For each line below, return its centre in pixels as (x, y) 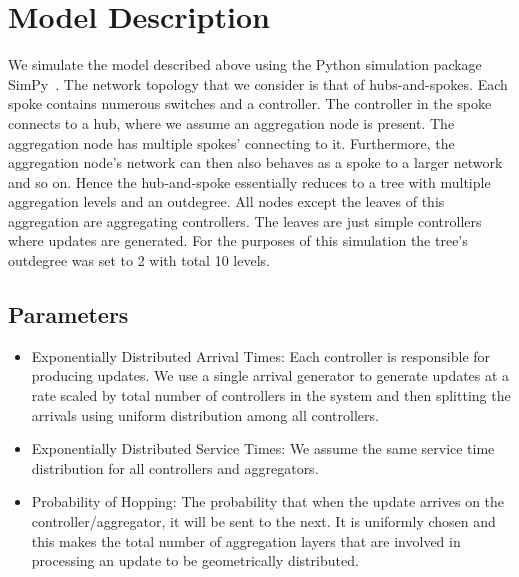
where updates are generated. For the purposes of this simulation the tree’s (238, 240)
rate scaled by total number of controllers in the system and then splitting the (271, 395)
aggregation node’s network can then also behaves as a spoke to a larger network (255, 162)
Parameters (68, 314)
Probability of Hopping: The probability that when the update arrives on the (268, 501)
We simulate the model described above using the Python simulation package (245, 64)
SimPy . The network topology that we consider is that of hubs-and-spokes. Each (258, 83)
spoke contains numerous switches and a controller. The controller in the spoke (250, 103)
